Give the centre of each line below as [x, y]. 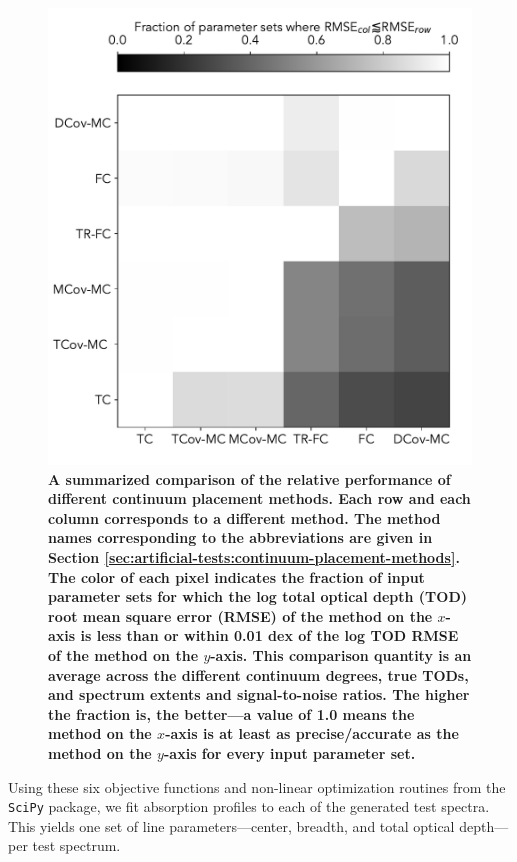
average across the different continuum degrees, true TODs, [258, 674]
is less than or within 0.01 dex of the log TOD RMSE [269, 635]
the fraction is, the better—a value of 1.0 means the [231, 713]
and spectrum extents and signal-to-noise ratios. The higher [259, 694]
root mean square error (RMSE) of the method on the [240, 615]
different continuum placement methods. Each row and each [259, 498]
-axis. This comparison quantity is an [341, 654]
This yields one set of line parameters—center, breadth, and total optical [231, 825]
